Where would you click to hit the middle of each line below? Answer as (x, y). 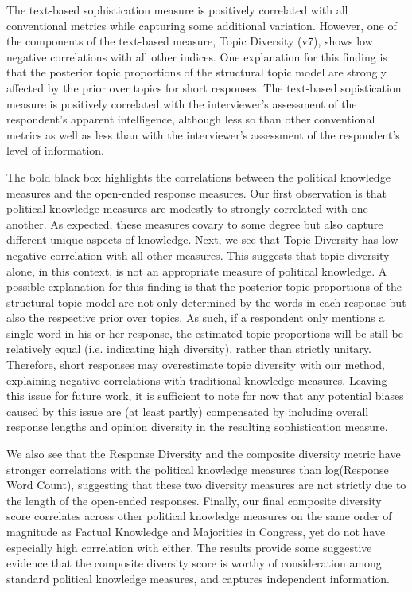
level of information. (55, 150)
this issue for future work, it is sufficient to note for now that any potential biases (205, 396)
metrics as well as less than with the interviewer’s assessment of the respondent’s (203, 134)
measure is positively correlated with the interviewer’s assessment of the (182, 103)
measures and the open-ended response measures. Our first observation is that (197, 192)
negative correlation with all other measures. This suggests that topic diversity (198, 255)
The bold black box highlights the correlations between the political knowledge (198, 176)
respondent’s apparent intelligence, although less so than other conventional (191, 119)
